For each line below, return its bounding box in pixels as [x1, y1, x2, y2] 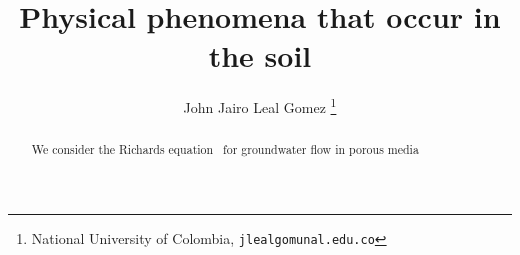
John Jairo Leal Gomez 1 [183, 94, 337, 117]
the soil [208, 35, 312, 76]
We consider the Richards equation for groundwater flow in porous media [31, 141, 419, 158]
